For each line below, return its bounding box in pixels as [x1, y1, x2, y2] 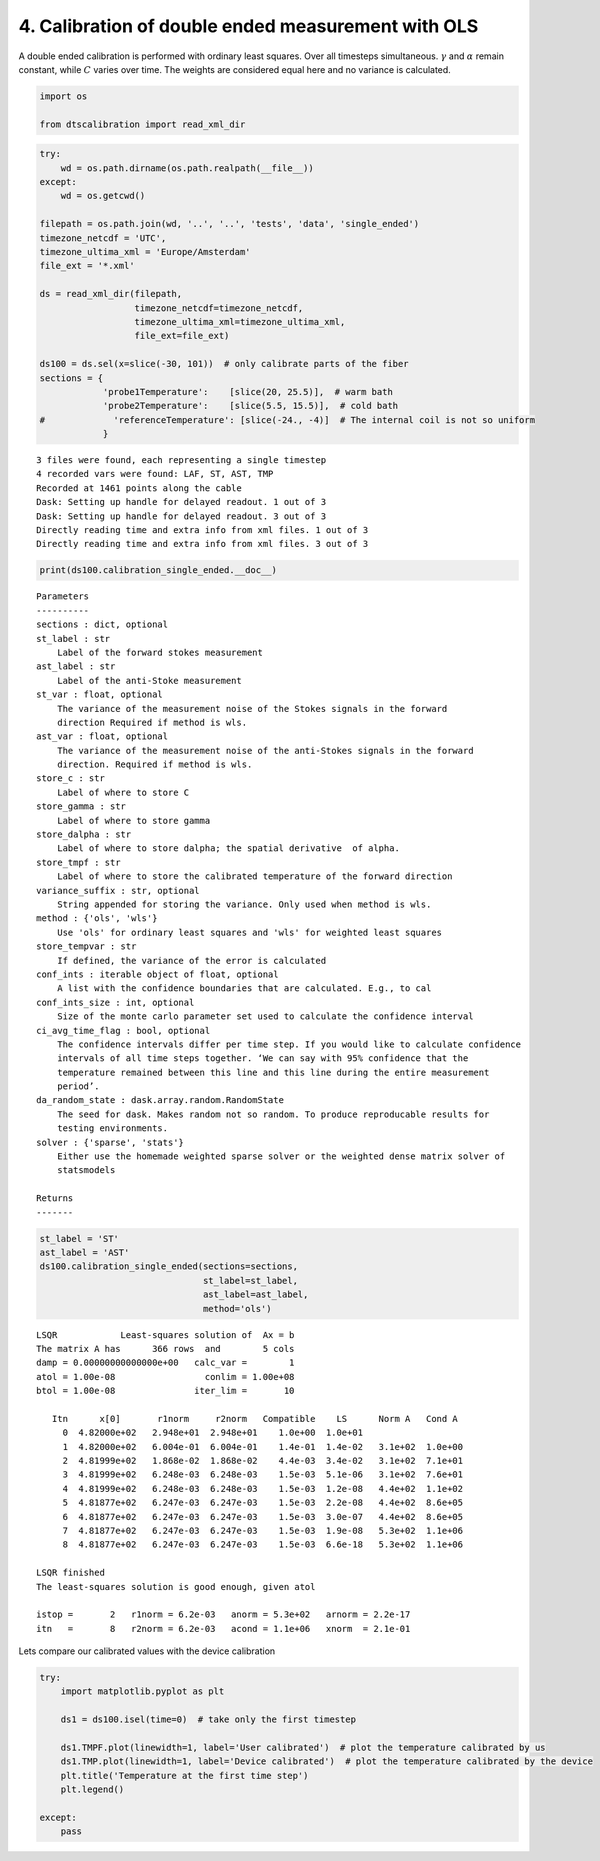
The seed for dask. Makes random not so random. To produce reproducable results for [56, 1108, 490, 1120]
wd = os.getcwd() [60, 190, 146, 202]
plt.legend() [60, 1784, 125, 1795]
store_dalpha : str [36, 829, 132, 840]
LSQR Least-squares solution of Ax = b [36, 1329, 295, 1340]
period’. [56, 1081, 100, 1092]
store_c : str [36, 773, 105, 784]
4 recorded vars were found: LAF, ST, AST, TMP [36, 468, 274, 480]
